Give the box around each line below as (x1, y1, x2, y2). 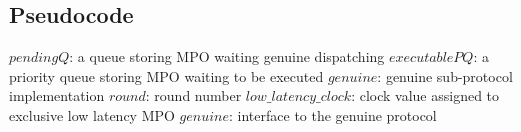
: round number (145, 85, 242, 106)
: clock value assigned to (351, 85, 500, 106)
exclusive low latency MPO (9, 104, 175, 125)
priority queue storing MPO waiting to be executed (9, 65, 324, 86)
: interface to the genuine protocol (229, 104, 437, 125)
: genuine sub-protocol (377, 65, 513, 86)
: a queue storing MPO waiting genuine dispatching (69, 46, 385, 67)
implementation (9, 85, 105, 106)
